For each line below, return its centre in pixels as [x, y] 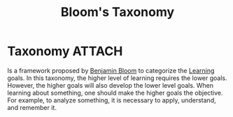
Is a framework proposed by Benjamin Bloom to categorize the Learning [111, 70]
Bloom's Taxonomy [118, 12]
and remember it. [32, 107]
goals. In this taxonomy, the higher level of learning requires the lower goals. [117, 78]
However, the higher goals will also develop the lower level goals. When [111, 85]
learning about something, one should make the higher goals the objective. [115, 93]
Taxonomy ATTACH [65, 51]
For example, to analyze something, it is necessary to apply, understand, [112, 100]
